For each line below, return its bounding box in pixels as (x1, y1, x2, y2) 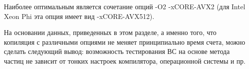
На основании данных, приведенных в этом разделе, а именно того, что (4, 27, 217, 37)
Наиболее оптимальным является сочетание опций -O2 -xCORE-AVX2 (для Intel (4, 1, 246, 11)
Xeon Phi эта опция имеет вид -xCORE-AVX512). (4, 11, 155, 21)
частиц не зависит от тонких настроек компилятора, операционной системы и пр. (4, 55, 246, 66)
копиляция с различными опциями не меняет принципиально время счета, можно (4, 36, 245, 47)
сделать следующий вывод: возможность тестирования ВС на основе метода (4, 46, 230, 56)
